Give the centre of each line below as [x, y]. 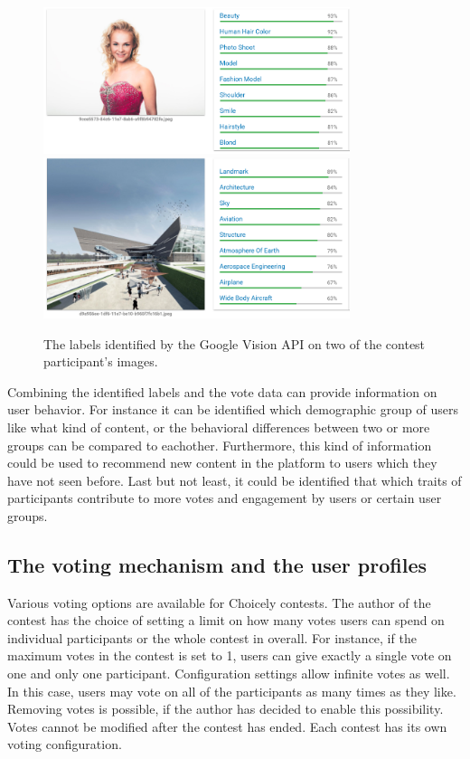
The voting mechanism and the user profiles [217, 564]
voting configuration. [65, 744]
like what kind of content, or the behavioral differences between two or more [219, 427]
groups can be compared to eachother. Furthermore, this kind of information [220, 445]
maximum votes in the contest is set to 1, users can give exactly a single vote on [230, 655]
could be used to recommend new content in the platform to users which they [222, 463]
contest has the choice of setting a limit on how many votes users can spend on [226, 620]
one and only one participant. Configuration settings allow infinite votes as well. [229, 674]
